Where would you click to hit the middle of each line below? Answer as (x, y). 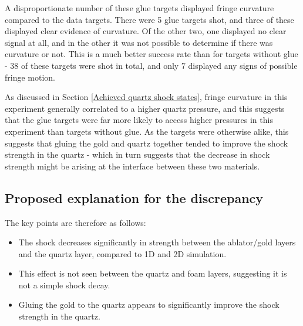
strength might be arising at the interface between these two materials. (132, 166)
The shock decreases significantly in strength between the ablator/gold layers (157, 242)
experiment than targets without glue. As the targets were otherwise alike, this (147, 131)
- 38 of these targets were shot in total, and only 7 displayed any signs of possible (151, 65)
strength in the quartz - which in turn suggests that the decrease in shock (137, 154)
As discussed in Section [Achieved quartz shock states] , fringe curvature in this (146, 97)
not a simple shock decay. (64, 285)
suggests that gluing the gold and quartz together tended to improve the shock (147, 143)
